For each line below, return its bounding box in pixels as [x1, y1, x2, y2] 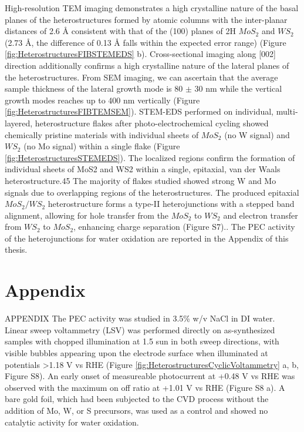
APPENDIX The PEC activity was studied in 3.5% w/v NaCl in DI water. [5, 312, 275, 324]
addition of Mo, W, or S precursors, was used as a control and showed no [5, 404, 268, 416]
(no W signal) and [224, 128, 290, 140]
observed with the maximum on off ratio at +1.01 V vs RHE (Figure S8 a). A [5, 381, 285, 393]
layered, [5, 116, 33, 129]
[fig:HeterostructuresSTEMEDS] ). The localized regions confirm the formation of [5, 151, 295, 163]
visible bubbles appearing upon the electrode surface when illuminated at [5, 346, 268, 359]
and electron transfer [223, 209, 298, 221]
